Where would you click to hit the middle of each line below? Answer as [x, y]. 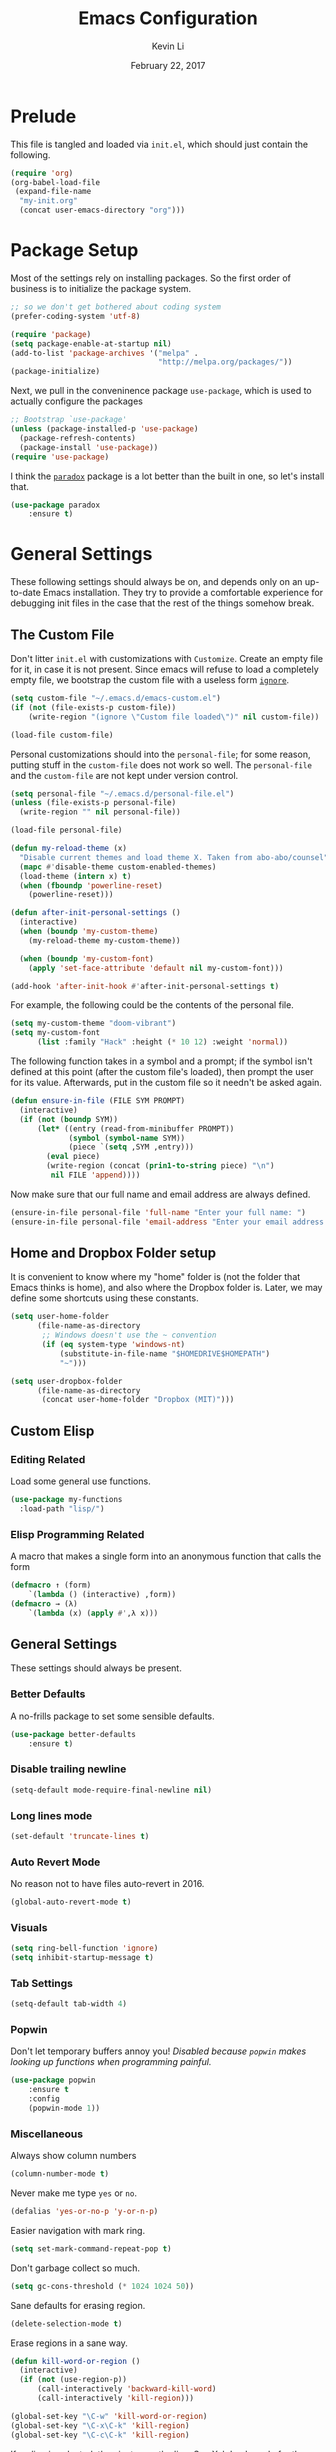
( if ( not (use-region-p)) [73, 2380]
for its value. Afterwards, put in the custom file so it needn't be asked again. [166, 1082]
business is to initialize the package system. [101, 288]
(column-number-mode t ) [60, 2174]
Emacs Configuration [168, 18]
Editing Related [48, 1459]
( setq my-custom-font [55, 1033]
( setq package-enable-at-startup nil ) [91, 343]
